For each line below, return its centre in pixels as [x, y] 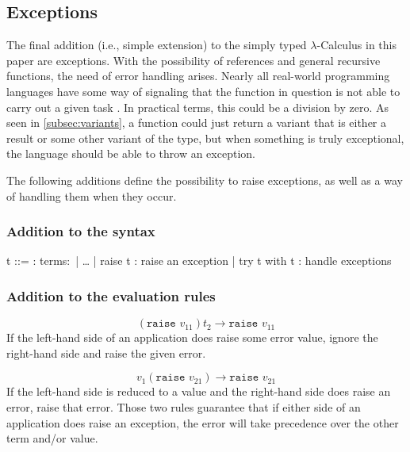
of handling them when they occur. [92, 195]
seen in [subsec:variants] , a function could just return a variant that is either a [197, 123]
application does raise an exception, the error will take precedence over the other [203, 422]
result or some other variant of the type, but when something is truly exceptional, [205, 138]
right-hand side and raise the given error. [106, 352]
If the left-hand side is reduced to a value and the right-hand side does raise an [199, 391]
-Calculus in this [356, 45]
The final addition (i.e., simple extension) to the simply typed [157, 45]
